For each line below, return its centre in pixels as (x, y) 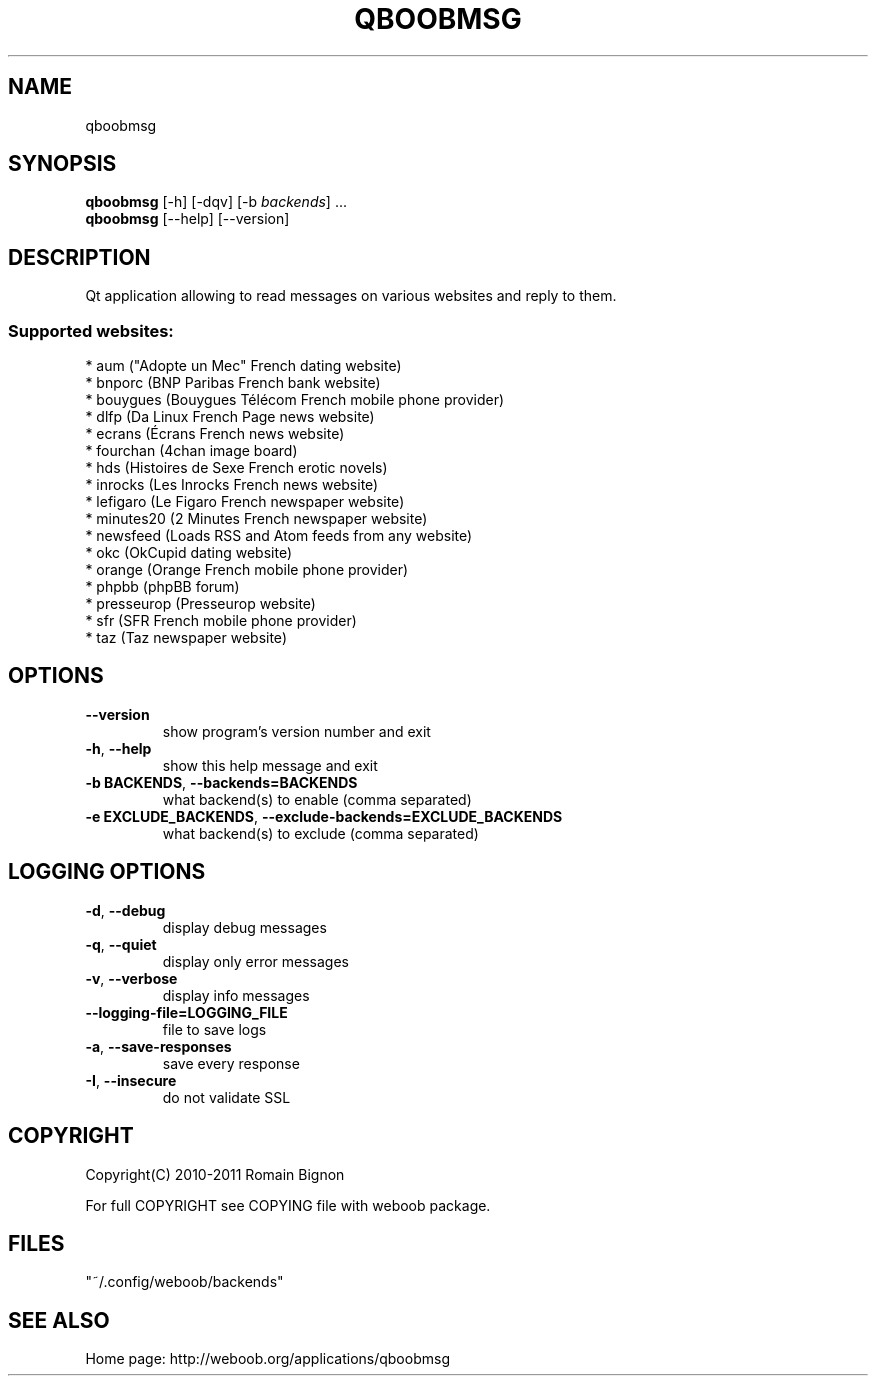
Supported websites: (91, 330)
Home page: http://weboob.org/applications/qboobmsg (267, 1359)
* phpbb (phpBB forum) (162, 587)
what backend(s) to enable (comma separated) (317, 799)
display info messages (236, 995)
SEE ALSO (59, 1320)
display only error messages (256, 961)
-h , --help (118, 748)
